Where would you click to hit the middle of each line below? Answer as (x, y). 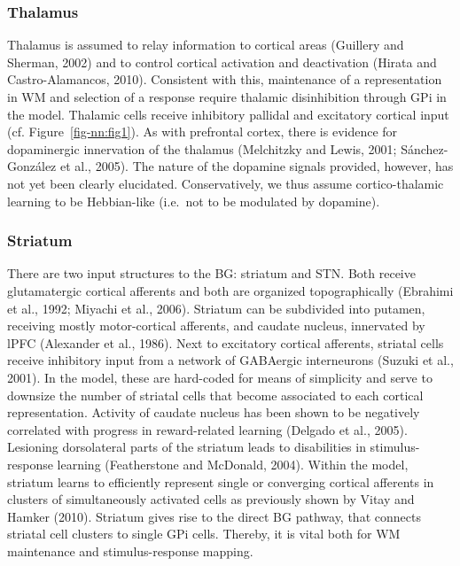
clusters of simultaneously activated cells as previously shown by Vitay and (211, 499)
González (32, 166)
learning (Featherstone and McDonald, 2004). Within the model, (233, 464)
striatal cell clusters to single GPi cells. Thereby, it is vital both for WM (204, 534)
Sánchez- (425, 148)
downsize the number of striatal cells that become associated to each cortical (215, 395)
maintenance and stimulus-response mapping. (130, 550)
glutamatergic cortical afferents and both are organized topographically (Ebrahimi (230, 290)
